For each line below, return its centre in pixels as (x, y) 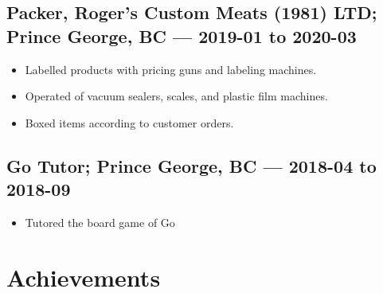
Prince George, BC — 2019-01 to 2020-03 (182, 35)
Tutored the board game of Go (100, 222)
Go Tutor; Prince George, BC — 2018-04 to (191, 165)
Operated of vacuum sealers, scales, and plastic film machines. (176, 96)
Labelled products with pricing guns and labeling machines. (171, 69)
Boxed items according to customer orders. (129, 122)
